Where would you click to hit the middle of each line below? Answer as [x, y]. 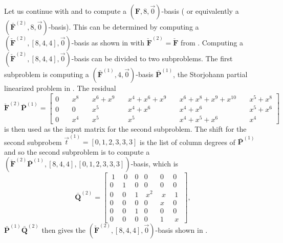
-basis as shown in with [108, 42]
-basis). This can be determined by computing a [124, 27]
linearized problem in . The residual [60, 88]
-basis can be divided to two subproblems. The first [152, 58]
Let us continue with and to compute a [66, 11]
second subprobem [33, 142]
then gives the [64, 229]
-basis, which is [155, 164]
